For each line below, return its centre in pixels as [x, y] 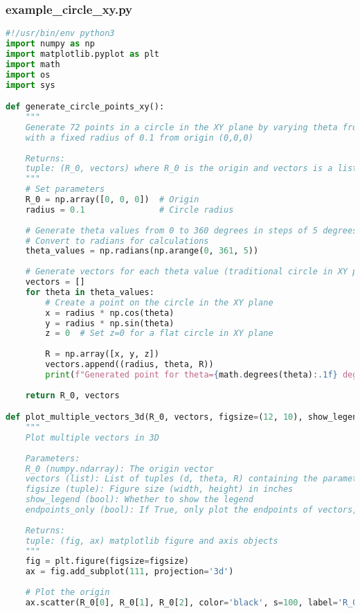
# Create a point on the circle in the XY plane [159, 302]
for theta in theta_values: [90, 292]
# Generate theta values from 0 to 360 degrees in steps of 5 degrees [191, 230]
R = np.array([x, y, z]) [102, 354]
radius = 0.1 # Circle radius [129, 210]
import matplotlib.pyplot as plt [82, 54]
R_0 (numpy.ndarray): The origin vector [119, 469]
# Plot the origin [67, 593]
